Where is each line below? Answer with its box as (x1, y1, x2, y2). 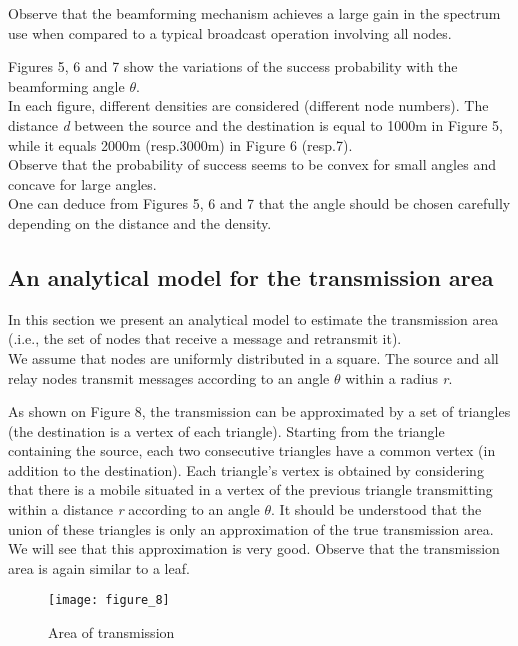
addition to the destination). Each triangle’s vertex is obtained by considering (8, 459, 484, 480)
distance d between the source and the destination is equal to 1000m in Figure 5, (8, 114, 503, 135)
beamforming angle (8, 75, 125, 96)
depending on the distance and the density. (8, 212, 272, 233)
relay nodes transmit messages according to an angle (8, 367, 330, 388)
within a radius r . (345, 367, 453, 388)
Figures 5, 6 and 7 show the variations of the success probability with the (8, 56, 458, 77)
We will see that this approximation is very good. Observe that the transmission (8, 538, 500, 559)
